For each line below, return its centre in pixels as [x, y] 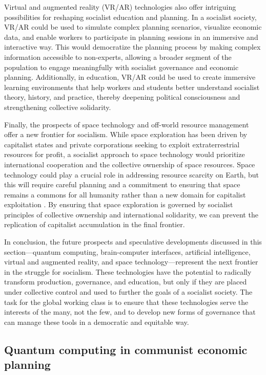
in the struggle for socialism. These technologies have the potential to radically [128, 271]
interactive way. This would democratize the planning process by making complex [132, 47]
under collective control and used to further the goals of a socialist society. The [128, 292]
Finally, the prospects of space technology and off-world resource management [127, 124]
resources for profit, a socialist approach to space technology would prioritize [125, 154]
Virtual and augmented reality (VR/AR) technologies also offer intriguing [120, 7]
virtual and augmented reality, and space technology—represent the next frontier [131, 262]
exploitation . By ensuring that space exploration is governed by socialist [119, 204]
